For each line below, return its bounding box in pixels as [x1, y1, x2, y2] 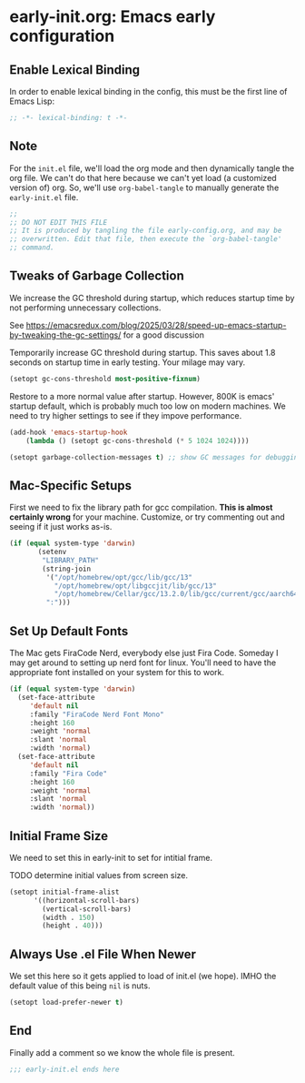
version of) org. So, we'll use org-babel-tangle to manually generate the [9, 182, 280, 193]
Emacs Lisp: [9, 96, 55, 106]
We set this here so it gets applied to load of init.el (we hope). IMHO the [9, 971, 277, 982]
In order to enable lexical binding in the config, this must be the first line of [9, 86, 288, 96]
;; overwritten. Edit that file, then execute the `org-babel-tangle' [9, 235, 282, 244]
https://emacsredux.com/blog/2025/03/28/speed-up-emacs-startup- [25, 319, 287, 330]
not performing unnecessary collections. [9, 302, 162, 313]
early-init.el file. [9, 191, 79, 202]
